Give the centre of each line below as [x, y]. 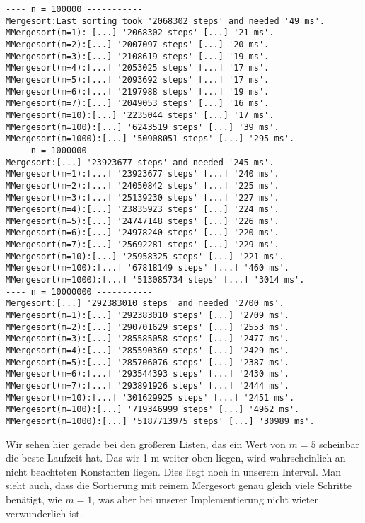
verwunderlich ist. [44, 513]
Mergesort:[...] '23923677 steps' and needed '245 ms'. [140, 162]
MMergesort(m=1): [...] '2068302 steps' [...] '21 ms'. [140, 33]
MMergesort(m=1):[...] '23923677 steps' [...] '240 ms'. [143, 174]
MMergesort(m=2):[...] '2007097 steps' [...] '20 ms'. [138, 44]
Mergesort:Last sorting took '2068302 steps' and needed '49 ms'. [166, 21]
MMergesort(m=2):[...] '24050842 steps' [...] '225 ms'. [143, 186]
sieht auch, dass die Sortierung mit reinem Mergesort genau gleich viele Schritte [179, 485]
